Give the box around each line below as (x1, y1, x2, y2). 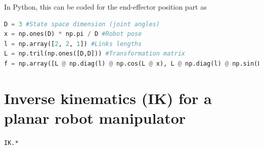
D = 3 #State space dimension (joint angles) (4, 20, 160, 28)
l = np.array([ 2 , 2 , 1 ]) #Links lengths (4, 40, 142, 47)
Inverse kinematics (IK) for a (4, 87, 212, 108)
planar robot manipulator (4, 107, 186, 128)
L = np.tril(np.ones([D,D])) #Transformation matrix (4, 50, 185, 58)
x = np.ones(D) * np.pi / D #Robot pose (4, 30, 142, 38)
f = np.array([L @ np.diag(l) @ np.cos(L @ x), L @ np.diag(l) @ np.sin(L (4, 60, 261, 67)
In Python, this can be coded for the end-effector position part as (4, 2, 207, 12)
